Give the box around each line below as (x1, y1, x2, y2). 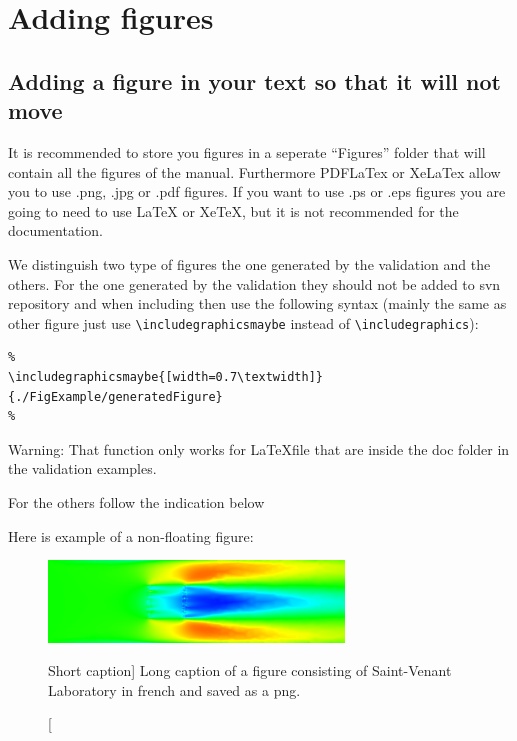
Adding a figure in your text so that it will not (8, 65, 501, 96)
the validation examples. (8, 458, 157, 479)
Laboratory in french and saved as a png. (48, 679, 301, 700)
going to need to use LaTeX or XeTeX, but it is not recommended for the (8, 200, 459, 221)
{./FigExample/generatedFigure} (8, 389, 223, 404)
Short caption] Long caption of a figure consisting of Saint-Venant (48, 660, 452, 681)
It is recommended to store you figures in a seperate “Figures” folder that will (8, 141, 486, 162)
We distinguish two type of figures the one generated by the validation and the (8, 253, 491, 274)
